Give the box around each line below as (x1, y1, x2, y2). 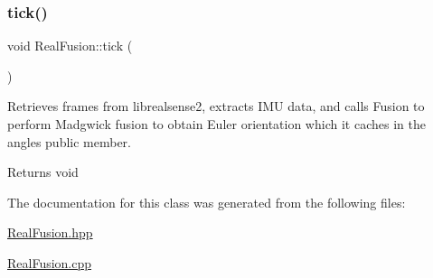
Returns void (7, 162, 79, 181)
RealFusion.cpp (7, 253, 92, 272)
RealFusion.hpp (7, 223, 93, 242)
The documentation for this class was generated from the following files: (7, 192, 406, 211)
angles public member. (7, 132, 132, 151)
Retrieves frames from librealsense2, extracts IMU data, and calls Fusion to (7, 97, 425, 116)
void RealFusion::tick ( (7, 36, 133, 55)
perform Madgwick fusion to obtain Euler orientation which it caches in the (7, 115, 426, 133)
